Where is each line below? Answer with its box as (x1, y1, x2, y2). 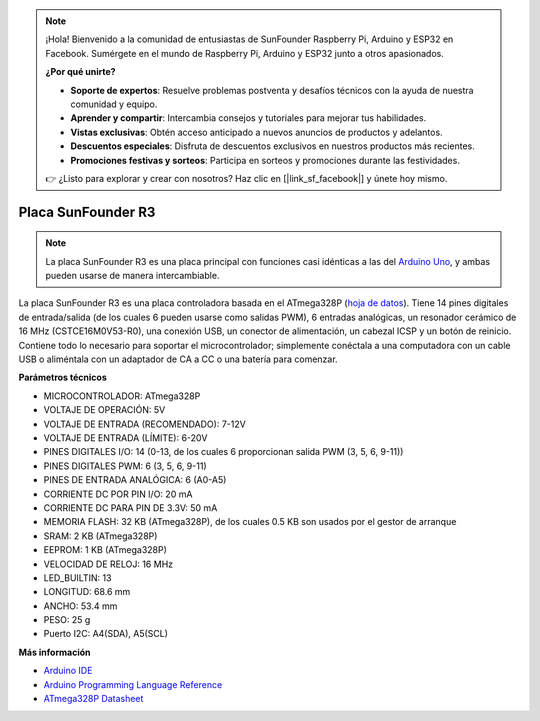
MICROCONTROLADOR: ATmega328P (43, 390, 201, 402)
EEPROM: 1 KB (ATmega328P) (43, 544, 167, 556)
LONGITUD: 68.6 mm (43, 586, 131, 598)
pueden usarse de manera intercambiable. (45, 270, 220, 282)
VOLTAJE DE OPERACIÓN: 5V (43, 404, 166, 416)
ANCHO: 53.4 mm (43, 600, 118, 612)
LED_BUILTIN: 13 (43, 571, 112, 584)
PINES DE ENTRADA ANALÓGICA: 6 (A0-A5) (43, 474, 227, 486)
